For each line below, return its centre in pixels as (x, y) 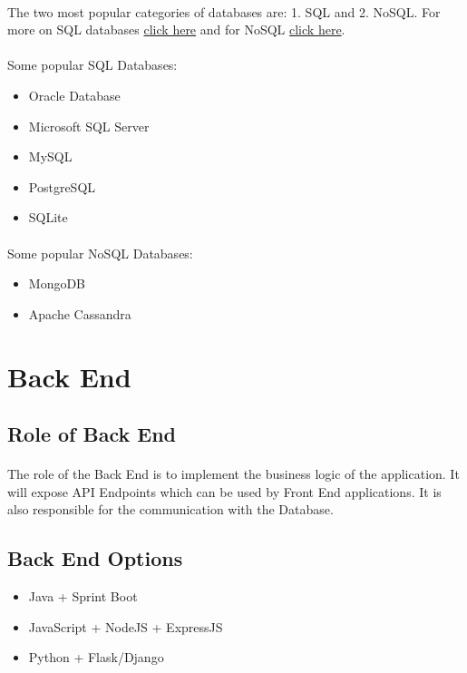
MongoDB (57, 283)
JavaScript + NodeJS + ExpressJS (126, 626)
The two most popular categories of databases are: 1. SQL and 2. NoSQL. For (224, 11)
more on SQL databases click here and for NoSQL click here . (176, 29)
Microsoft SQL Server (89, 126)
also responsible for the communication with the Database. (170, 509)
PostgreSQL (62, 186)
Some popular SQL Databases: (92, 65)
